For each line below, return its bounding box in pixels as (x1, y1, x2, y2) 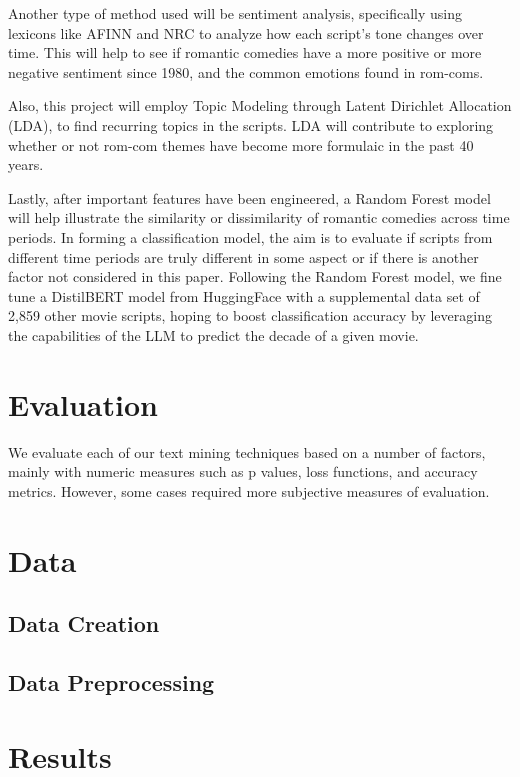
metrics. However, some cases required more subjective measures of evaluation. (8, 480, 490, 501)
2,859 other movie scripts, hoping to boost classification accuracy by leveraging (8, 305, 492, 326)
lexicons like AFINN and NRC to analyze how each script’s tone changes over (8, 22, 484, 43)
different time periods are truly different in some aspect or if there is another (8, 246, 479, 267)
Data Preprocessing (8, 666, 215, 697)
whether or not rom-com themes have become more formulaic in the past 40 (8, 134, 474, 155)
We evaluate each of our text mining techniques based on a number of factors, (8, 441, 486, 462)
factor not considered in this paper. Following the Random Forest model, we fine (8, 266, 502, 287)
